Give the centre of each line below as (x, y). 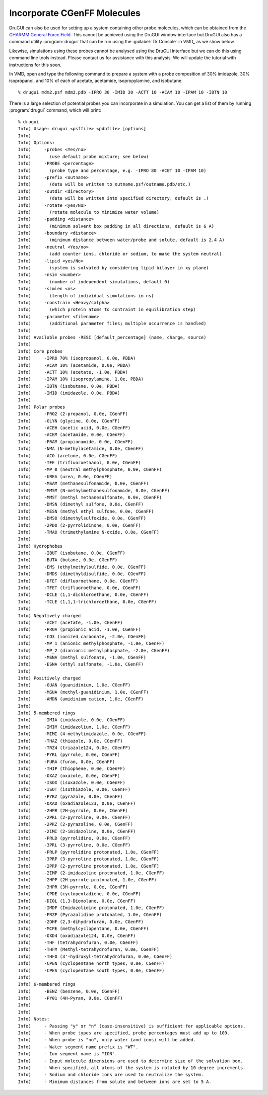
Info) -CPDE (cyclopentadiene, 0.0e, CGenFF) (80, 894)
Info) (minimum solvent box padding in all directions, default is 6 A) (116, 226)
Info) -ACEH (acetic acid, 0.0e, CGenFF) (74, 428)
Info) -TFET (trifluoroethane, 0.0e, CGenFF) (80, 588)
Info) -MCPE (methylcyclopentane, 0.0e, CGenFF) (83, 929)
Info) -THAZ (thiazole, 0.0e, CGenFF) (70, 741)
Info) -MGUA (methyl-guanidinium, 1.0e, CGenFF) (83, 692)
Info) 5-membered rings (47, 713)
